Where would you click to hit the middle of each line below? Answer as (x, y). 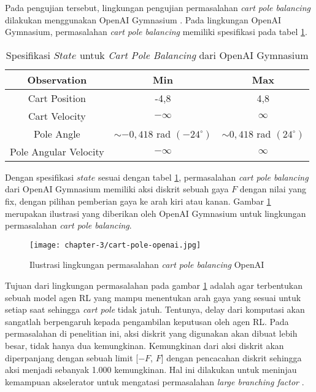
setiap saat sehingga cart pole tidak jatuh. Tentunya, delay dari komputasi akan (155, 309)
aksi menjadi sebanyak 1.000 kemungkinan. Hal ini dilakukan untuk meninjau (151, 370)
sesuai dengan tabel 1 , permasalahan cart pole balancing (203, 177)
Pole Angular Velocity (57, 151)
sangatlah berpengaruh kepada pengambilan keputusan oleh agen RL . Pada (147, 321)
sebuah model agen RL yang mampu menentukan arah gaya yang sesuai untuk (153, 297)
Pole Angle (57, 133)
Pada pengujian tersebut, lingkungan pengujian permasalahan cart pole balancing (158, 7)
